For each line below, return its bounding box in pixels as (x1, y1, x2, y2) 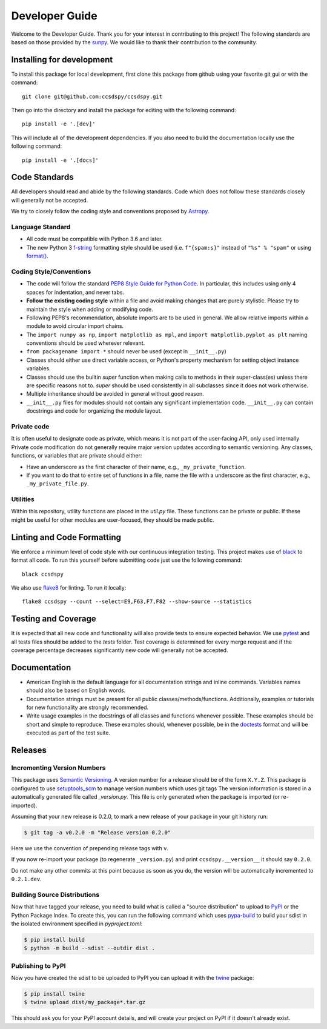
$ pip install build (24, 936, 85, 943)
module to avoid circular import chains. (26, 322, 124, 330)
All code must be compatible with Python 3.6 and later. (26, 235, 163, 242)
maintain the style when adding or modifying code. (26, 305, 154, 313)
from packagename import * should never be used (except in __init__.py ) (26, 348, 226, 355)
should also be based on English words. (26, 687, 126, 694)
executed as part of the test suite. (26, 729, 111, 736)
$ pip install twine (24, 991, 85, 997)
